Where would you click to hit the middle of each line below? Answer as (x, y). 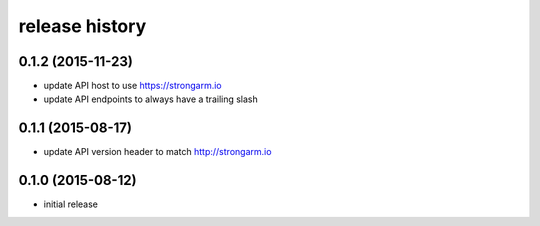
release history (82, 26)
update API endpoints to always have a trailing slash (151, 99)
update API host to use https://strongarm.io (132, 86)
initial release (71, 204)
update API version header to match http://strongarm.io (157, 152)
